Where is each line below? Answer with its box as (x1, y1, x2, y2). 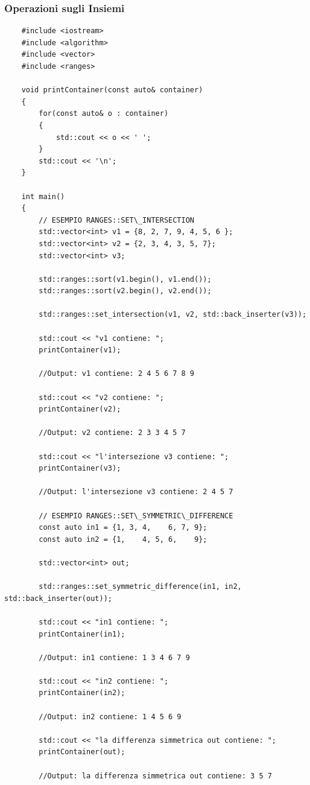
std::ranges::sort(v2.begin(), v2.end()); (39, 287, 212, 296)
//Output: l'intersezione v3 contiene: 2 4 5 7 (39, 488, 233, 497)
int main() (21, 192, 65, 201)
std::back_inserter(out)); (4, 594, 112, 603)
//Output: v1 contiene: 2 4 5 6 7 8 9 (39, 369, 194, 378)
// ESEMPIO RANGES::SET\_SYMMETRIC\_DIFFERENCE (39, 511, 233, 520)
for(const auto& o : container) (39, 109, 169, 118)
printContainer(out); (39, 748, 125, 757)
